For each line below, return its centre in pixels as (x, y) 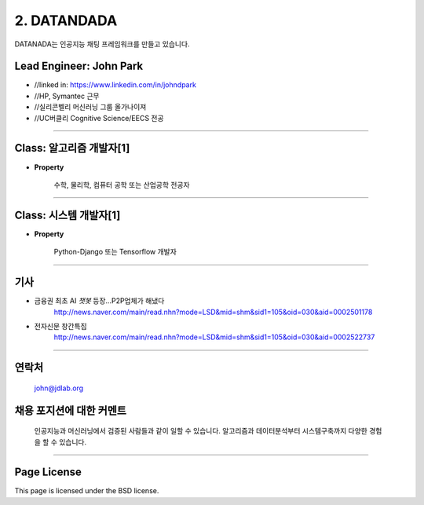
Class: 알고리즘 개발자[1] (72, 148)
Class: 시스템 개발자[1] (68, 215)
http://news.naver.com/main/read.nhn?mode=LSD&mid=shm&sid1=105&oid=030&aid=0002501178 (213, 312)
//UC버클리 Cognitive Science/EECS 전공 (99, 118)
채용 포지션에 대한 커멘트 (71, 410)
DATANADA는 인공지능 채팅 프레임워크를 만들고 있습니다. (102, 44)
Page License (48, 472)
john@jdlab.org (59, 388)
